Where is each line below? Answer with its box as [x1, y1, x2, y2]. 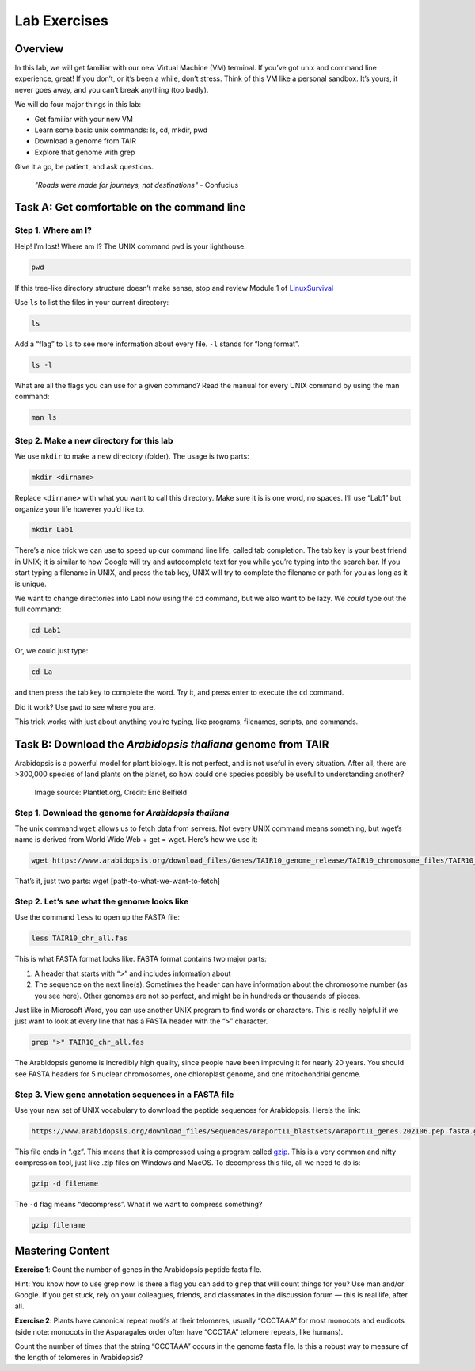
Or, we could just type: [14, 646, 89, 656]
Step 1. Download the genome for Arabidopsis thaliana [14, 807, 230, 818]
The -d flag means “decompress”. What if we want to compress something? [14, 1200, 263, 1209]
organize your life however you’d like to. [14, 504, 145, 514]
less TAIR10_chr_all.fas [31, 934, 128, 943]
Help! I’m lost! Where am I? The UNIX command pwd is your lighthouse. [14, 242, 247, 251]
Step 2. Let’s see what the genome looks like [14, 896, 189, 907]
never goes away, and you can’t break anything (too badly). [14, 85, 209, 94]
